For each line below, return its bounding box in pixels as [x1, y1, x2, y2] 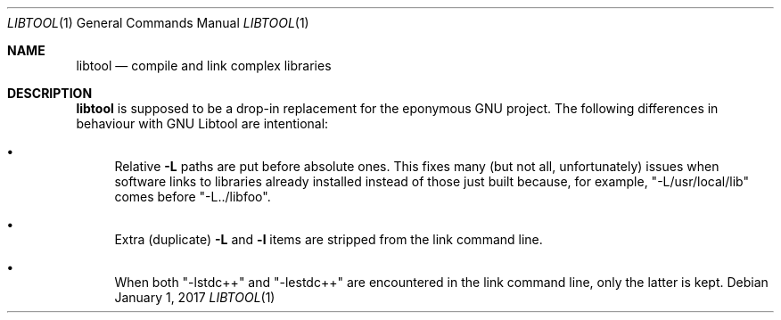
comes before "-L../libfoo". [114, 189, 271, 204]
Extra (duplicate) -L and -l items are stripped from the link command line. [114, 232, 543, 247]
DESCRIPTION [7, 86, 93, 101]
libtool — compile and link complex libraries [76, 58, 332, 73]
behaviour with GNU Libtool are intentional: [76, 116, 329, 131]
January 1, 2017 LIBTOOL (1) [114, 290, 275, 305]
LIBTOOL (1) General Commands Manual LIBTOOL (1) [7, 15, 309, 30]
